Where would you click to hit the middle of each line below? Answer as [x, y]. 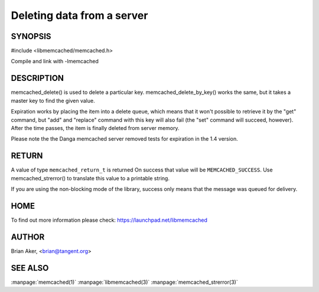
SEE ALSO [30, 268]
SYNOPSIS [31, 36]
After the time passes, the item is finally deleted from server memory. [95, 128]
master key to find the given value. [53, 100]
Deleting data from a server [79, 15]
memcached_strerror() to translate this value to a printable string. [90, 178]
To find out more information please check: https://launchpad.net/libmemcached [109, 220]
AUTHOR [28, 237]
